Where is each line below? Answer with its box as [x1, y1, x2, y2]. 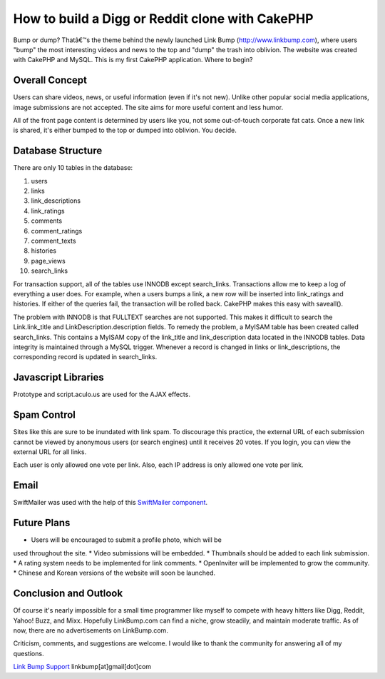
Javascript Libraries [13, 371, 104, 383]
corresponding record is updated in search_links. [13, 353, 158, 361]
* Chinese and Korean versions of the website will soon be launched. [13, 568, 216, 578]
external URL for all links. [13, 447, 87, 456]
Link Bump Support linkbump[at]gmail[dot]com [13, 663, 152, 671]
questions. [13, 649, 44, 658]
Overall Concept [13, 74, 87, 86]
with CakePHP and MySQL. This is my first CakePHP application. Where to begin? [13, 56, 253, 64]
